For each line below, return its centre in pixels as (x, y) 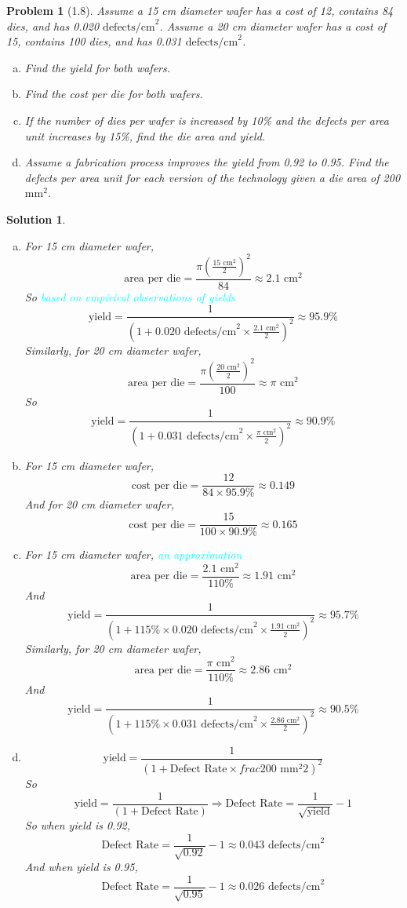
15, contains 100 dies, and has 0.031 (94, 41)
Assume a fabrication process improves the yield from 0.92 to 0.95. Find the (207, 162)
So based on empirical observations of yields (130, 296)
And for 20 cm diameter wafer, (100, 504)
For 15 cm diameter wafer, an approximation (133, 554)
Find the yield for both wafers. (98, 67)
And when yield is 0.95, (81, 867)
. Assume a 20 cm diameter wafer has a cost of (273, 26)
